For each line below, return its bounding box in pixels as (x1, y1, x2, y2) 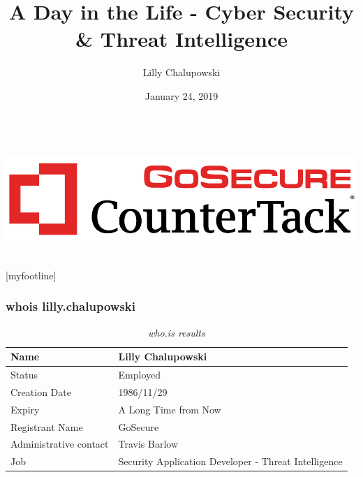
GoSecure (118, 419, 159, 434)
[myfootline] (6, 267, 57, 282)
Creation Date (10, 384, 71, 399)
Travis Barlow (118, 436, 179, 451)
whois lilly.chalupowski (6, 298, 135, 315)
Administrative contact (10, 436, 109, 451)
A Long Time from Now (118, 402, 221, 416)
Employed (118, 367, 161, 381)
